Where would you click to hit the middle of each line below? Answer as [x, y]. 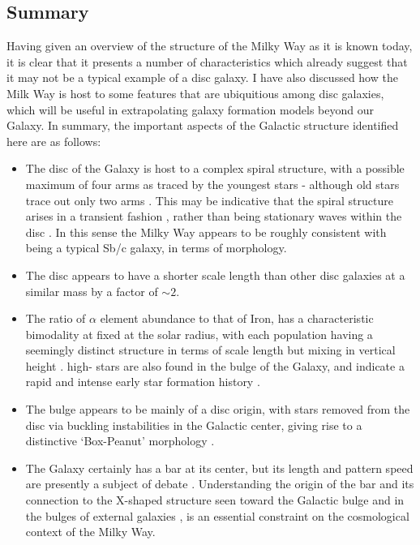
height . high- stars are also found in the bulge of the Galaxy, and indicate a [215, 365]
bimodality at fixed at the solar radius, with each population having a [199, 334]
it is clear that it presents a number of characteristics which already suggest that [207, 61]
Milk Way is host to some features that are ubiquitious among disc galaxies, [195, 93]
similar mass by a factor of [92, 291]
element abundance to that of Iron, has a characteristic [237, 318]
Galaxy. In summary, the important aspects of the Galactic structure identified [203, 125]
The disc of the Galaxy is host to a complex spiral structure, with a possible [215, 168]
